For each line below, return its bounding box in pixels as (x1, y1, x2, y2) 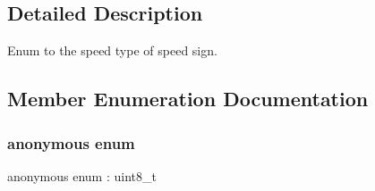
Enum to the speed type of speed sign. (7, 41, 217, 60)
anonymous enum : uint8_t (7, 166, 157, 185)
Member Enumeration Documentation (7, 85, 369, 112)
